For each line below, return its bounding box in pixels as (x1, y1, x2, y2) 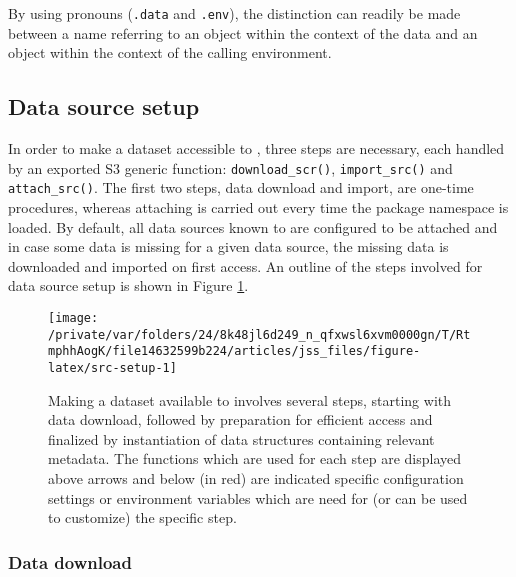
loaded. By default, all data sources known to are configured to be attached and (8, 216, 498, 237)
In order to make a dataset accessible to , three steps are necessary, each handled (8, 138, 505, 159)
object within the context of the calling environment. (8, 42, 332, 63)
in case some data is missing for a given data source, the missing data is (8, 236, 449, 257)
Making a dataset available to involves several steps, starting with (48, 389, 452, 410)
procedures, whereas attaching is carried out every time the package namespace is (8, 196, 509, 217)
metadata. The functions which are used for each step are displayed (48, 448, 462, 469)
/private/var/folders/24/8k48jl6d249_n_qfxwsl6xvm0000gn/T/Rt (48, 327, 471, 342)
